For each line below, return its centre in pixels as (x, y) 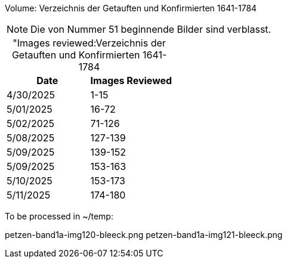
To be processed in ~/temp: (59, 216)
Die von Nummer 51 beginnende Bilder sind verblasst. (151, 29)
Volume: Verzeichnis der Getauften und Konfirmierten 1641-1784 (131, 8)
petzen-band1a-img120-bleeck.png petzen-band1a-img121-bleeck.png (144, 235)
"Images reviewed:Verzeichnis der (89, 43)
